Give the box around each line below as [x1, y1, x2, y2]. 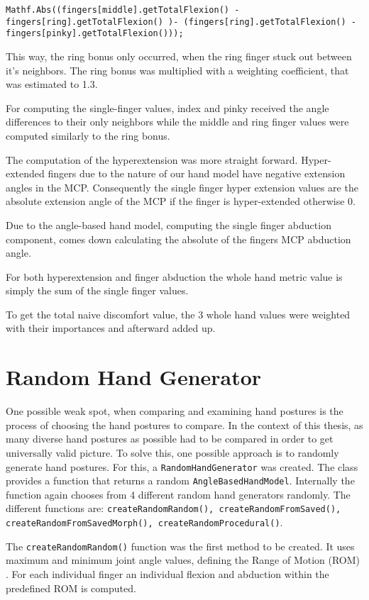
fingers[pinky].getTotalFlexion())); [6, 28, 184, 39]
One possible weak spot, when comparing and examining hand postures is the [6, 404, 343, 418]
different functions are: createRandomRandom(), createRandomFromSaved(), [6, 501, 341, 516]
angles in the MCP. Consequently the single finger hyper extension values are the [6, 179, 358, 194]
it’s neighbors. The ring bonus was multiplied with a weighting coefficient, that [6, 62, 349, 77]
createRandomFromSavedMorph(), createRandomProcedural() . [6, 515, 283, 530]
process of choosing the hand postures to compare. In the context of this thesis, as [6, 417, 363, 432]
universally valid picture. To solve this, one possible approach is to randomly [6, 445, 339, 460]
